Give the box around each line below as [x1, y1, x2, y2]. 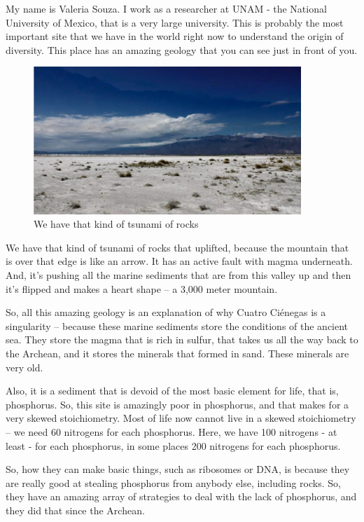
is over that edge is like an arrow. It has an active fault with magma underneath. [6, 254, 353, 268]
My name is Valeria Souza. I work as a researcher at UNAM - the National [6, 1, 327, 15]
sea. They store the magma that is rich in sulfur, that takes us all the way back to [6, 332, 358, 347]
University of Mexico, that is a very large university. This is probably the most [6, 15, 344, 29]
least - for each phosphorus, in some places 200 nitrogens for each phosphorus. [6, 438, 341, 453]
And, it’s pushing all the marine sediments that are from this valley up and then [6, 268, 351, 282]
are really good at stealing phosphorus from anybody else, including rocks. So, [6, 475, 341, 490]
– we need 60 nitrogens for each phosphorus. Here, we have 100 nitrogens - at [6, 425, 337, 439]
